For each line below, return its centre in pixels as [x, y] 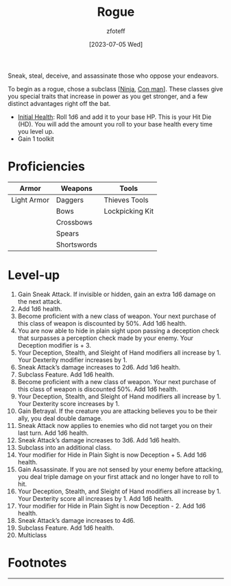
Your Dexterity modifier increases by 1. [72, 360]
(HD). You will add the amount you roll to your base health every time [115, 124]
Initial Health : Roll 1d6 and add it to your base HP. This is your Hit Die [114, 117]
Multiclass [32, 535]
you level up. [36, 131]
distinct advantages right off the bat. [59, 103]
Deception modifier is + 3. [54, 345]
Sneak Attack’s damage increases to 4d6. [76, 520]
